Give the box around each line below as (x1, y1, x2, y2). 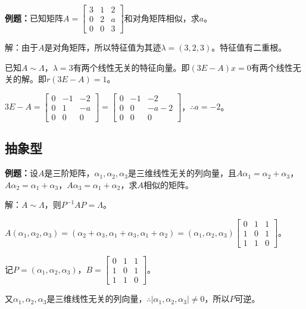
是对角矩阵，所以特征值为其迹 (44, 41, 161, 54)
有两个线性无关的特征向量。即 (73, 61, 190, 73)
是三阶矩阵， (44, 167, 95, 179)
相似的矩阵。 (143, 178, 193, 191)
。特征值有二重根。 (211, 41, 287, 54)
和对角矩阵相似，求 (124, 11, 199, 24)
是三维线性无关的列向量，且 (127, 167, 236, 179)
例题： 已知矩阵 (5, 11, 63, 24)
